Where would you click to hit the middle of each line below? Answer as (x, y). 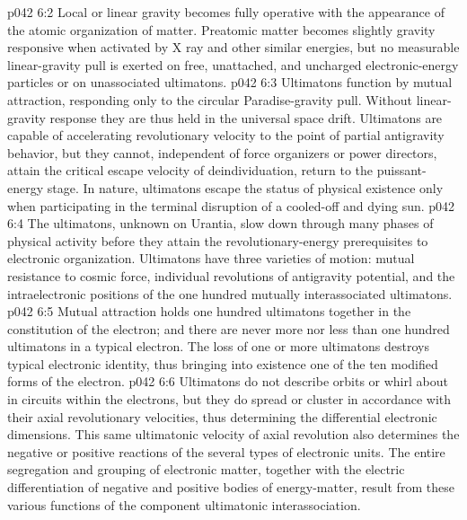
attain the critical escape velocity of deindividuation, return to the (190, 170)
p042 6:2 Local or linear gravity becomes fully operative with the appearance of (226, 12)
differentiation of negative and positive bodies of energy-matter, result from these (231, 487)
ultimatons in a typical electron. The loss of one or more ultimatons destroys (218, 346)
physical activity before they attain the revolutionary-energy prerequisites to (218, 240)
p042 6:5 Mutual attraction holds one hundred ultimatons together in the (209, 311)
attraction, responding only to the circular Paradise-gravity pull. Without (210, 99)
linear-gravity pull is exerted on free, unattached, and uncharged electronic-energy (233, 64)
